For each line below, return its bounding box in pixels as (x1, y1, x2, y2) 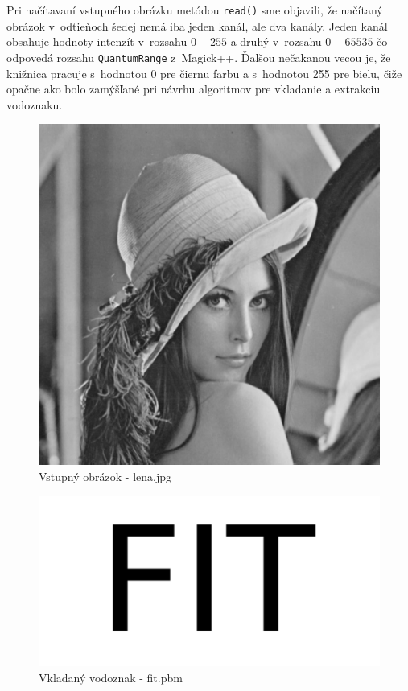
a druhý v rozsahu (230, 33, 322, 50)
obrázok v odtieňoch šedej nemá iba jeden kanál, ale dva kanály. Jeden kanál (6, 17, 388, 34)
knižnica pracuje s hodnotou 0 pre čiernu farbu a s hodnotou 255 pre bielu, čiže (6, 64, 402, 81)
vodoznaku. (6, 96, 63, 113)
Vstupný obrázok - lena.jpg (39, 467, 172, 484)
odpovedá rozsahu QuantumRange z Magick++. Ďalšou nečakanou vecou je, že (6, 48, 391, 65)
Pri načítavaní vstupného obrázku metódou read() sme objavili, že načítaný (6, 2, 383, 18)
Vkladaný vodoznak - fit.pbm (39, 669, 183, 686)
